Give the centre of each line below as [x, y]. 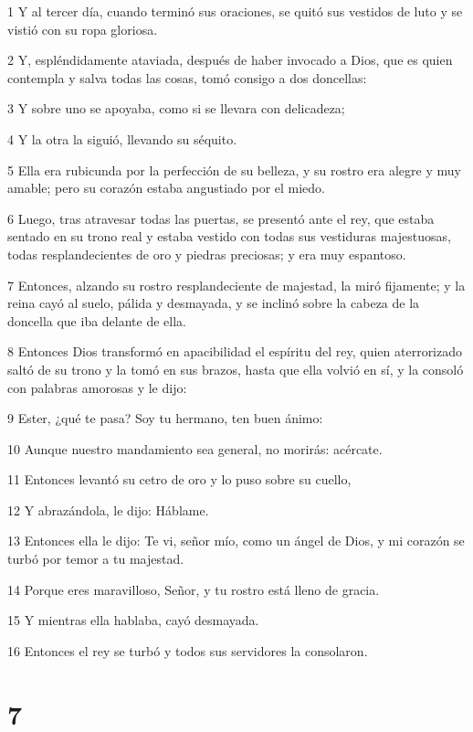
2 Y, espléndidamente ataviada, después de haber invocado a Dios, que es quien [230, 60]
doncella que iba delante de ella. [97, 320]
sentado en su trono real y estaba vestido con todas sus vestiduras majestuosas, [229, 236]
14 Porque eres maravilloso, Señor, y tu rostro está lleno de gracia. [194, 589]
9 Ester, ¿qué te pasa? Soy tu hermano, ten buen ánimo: [165, 418]
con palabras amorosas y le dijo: [97, 387]
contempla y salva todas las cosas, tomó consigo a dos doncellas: [187, 77]
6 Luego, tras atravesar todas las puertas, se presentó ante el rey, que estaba [221, 218]
